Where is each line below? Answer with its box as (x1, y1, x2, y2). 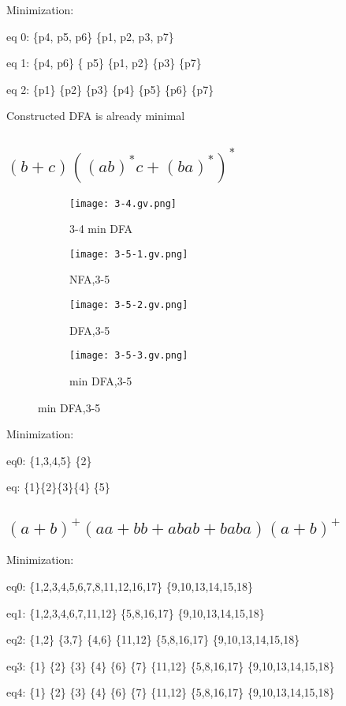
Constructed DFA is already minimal (6, 107, 185, 124)
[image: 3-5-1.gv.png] (69, 248, 188, 260)
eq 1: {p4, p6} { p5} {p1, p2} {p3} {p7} (6, 54, 202, 71)
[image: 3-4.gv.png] (69, 197, 177, 209)
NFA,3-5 (69, 271, 110, 287)
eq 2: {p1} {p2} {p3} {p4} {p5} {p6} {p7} (6, 81, 214, 97)
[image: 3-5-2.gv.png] (69, 299, 188, 311)
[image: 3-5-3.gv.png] (69, 350, 188, 362)
